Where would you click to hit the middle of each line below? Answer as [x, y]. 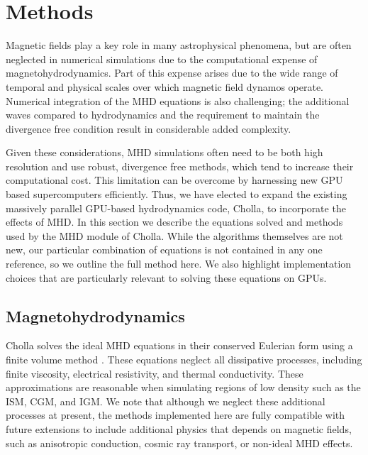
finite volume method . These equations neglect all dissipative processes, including [184, 360]
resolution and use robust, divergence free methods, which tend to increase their [180, 166]
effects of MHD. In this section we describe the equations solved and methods [174, 222]
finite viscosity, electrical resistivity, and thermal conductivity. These [155, 373]
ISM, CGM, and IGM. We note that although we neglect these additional [166, 401]
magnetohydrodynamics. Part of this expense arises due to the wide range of [172, 73]
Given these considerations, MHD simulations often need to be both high [165, 152]
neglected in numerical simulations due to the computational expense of [162, 59]
